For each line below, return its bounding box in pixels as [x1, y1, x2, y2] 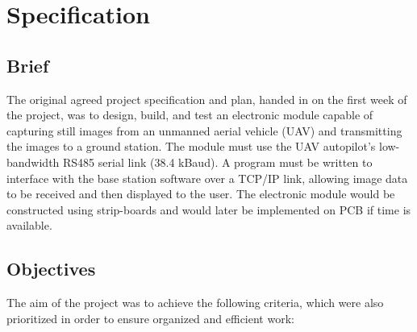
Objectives [6, 256, 96, 281]
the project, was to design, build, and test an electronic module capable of [6, 106, 373, 123]
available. [6, 217, 52, 234]
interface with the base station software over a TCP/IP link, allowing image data [6, 169, 408, 186]
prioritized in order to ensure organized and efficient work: [6, 309, 294, 326]
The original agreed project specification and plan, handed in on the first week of [6, 90, 407, 107]
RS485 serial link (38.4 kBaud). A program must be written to [63, 153, 373, 170]
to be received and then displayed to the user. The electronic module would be [6, 185, 395, 202]
